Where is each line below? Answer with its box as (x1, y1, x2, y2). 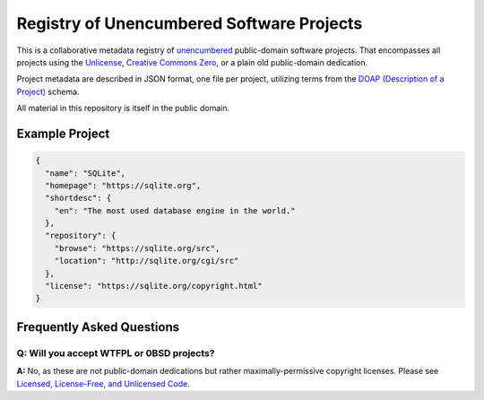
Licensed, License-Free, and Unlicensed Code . (16, 378, 190, 389)
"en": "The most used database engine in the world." (54, 205, 296, 215)
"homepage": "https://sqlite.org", (45, 180, 202, 190)
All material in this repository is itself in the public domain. (16, 103, 230, 114)
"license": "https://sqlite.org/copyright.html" (45, 281, 264, 291)
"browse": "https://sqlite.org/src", (54, 243, 220, 253)
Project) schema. (16, 86, 80, 97)
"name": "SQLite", (45, 168, 125, 178)
